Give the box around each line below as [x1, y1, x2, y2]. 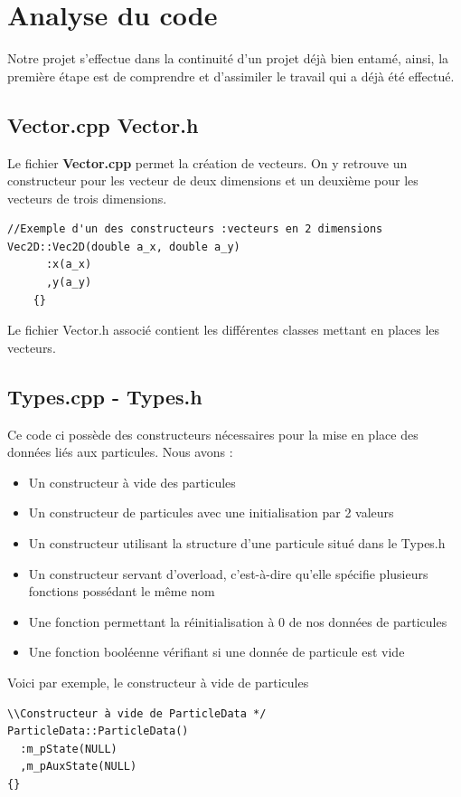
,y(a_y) [45, 276, 92, 289]
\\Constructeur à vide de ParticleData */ [7, 707, 267, 720]
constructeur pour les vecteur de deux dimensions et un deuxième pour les [7, 171, 419, 190]
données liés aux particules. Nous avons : [7, 442, 233, 461]
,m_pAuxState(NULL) [20, 760, 137, 773]
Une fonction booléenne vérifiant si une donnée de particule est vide [28, 642, 405, 661]
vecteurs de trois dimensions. [7, 188, 167, 207]
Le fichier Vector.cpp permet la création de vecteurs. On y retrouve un [7, 153, 408, 172]
